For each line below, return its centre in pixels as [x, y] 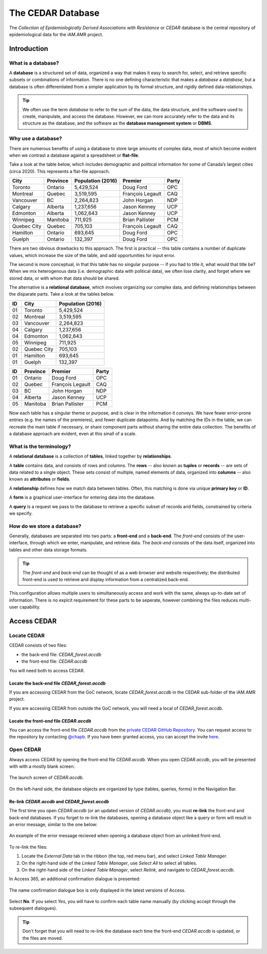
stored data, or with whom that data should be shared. [64, 278]
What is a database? [34, 63]
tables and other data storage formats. [48, 550]
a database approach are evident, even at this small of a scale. [73, 434]
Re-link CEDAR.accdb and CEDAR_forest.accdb [59, 801]
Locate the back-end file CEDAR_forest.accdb [57, 683]
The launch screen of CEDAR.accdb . [46, 778]
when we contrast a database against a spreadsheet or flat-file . [74, 155]
